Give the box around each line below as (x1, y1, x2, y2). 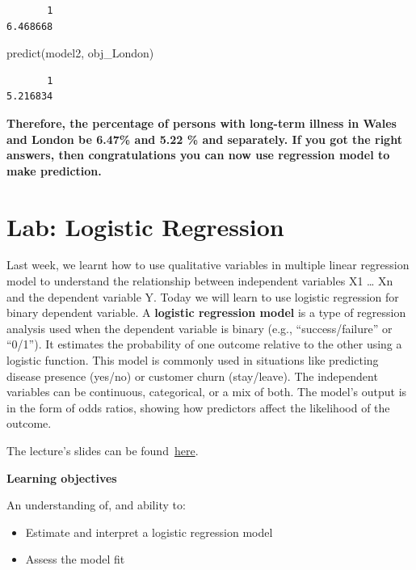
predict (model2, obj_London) (6, 44, 154, 61)
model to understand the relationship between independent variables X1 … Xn (6, 272, 393, 289)
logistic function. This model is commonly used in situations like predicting (6, 352, 379, 369)
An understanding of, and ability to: (6, 496, 186, 513)
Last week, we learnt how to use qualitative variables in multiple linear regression (6, 256, 410, 273)
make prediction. (6, 162, 102, 179)
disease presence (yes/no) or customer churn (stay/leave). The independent (6, 367, 378, 384)
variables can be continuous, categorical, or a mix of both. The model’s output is (6, 383, 407, 400)
